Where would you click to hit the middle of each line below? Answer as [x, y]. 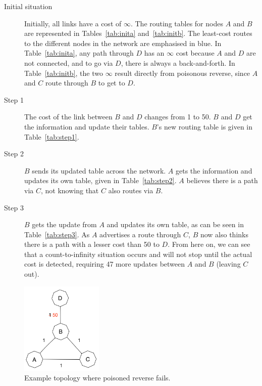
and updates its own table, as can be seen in [175, 224]
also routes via [131, 190]
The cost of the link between [68, 117]
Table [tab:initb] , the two [64, 73]
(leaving [228, 264]
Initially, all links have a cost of [73, 23]
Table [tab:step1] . [52, 136]
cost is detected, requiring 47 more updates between [105, 264]
